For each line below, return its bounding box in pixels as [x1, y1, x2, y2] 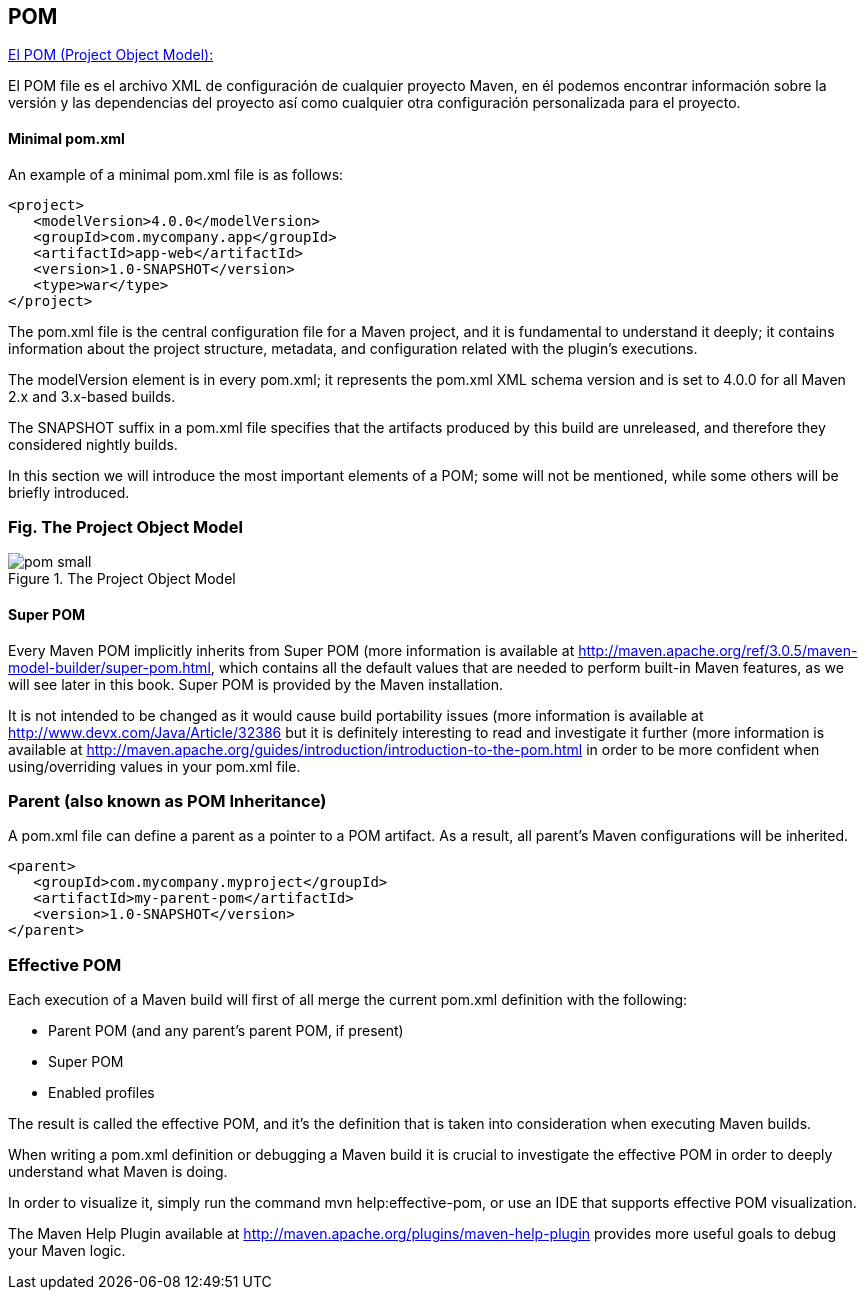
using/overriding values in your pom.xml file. [8, 757, 301, 775]
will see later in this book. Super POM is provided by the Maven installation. [8, 675, 504, 693]
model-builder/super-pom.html [8, 658, 211, 676]
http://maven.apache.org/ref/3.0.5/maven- [578, 641, 858, 659]
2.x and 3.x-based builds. [8, 387, 176, 405]
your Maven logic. [8, 1242, 126, 1260]
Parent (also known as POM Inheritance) [8, 790, 327, 811]
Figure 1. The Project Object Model [8, 570, 236, 588]
